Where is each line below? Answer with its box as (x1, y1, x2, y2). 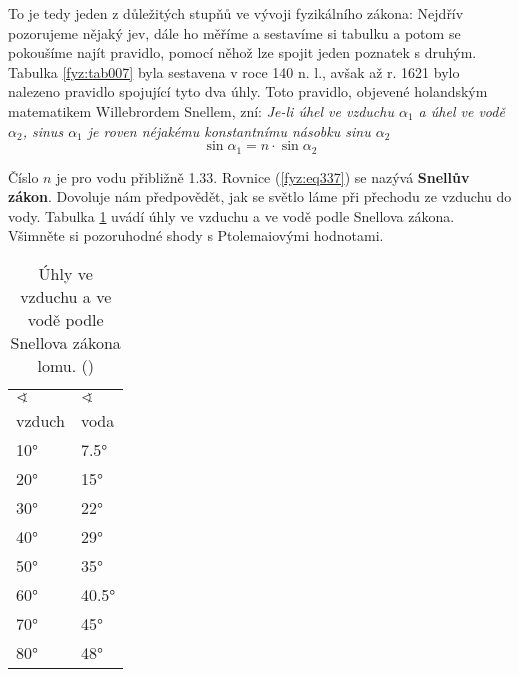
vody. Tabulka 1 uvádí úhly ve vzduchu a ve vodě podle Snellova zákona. (8, 205, 455, 226)
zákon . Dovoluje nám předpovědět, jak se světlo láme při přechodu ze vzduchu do (8, 186, 512, 207)
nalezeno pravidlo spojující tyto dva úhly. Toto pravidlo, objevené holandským (8, 81, 488, 102)
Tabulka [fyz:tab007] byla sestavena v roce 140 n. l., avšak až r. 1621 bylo (8, 61, 460, 82)
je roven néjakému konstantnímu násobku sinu (87, 120, 371, 141)
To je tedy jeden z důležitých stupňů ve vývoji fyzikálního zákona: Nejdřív (8, 3, 464, 23)
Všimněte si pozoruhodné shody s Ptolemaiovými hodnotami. (8, 225, 384, 246)
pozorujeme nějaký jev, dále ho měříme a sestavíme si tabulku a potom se (8, 22, 461, 43)
